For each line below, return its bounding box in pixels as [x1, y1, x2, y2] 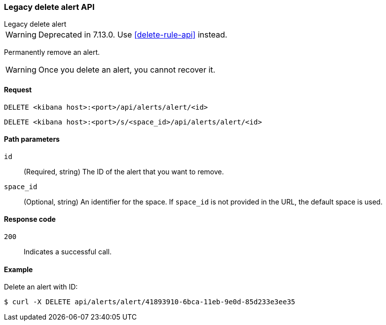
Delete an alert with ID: [4, 283, 78, 291]
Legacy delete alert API [4, 2, 95, 12]
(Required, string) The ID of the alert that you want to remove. [24, 167, 224, 176]
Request [4, 85, 32, 94]
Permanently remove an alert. [4, 48, 100, 57]
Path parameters [4, 135, 60, 144]
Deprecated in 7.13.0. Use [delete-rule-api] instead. [38, 30, 228, 40]
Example [4, 265, 33, 274]
